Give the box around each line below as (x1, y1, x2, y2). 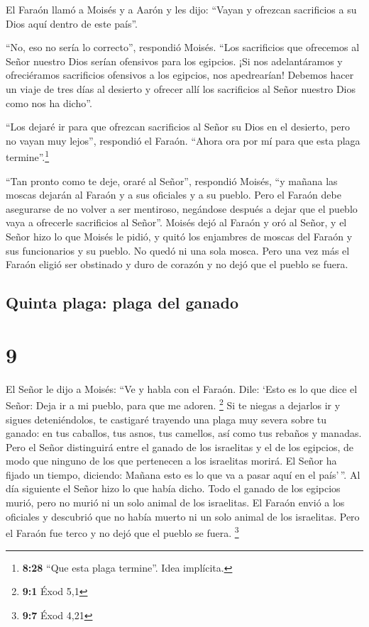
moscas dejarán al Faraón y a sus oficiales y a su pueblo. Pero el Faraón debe (6, 187, 341, 202)
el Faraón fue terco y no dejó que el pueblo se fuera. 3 (6, 523, 239, 540)
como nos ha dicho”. (6, 95, 92, 110)
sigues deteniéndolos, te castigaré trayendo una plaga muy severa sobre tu (6, 411, 327, 426)
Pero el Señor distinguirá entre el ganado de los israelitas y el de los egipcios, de (6, 439, 354, 454)
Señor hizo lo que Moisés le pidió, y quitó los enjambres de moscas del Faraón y (6, 228, 353, 243)
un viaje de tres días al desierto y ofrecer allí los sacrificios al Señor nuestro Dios (6, 81, 356, 96)
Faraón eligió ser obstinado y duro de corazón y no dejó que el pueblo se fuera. (6, 257, 348, 272)
